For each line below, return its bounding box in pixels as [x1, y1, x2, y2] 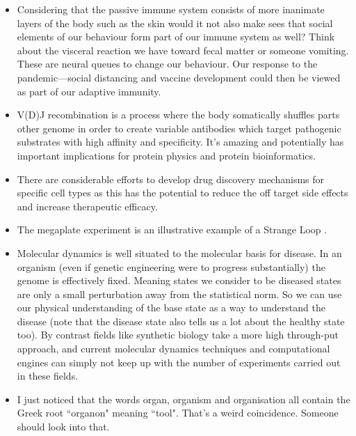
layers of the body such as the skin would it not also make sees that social [17, 15, 333, 30]
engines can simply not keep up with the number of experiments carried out [17, 355, 341, 369]
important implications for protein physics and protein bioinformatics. [17, 148, 316, 162]
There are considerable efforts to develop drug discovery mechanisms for [17, 171, 325, 186]
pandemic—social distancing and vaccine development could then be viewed [17, 70, 341, 84]
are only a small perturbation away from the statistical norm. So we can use [17, 286, 342, 301]
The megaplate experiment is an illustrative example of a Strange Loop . [17, 222, 327, 237]
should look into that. [17, 419, 110, 434]
